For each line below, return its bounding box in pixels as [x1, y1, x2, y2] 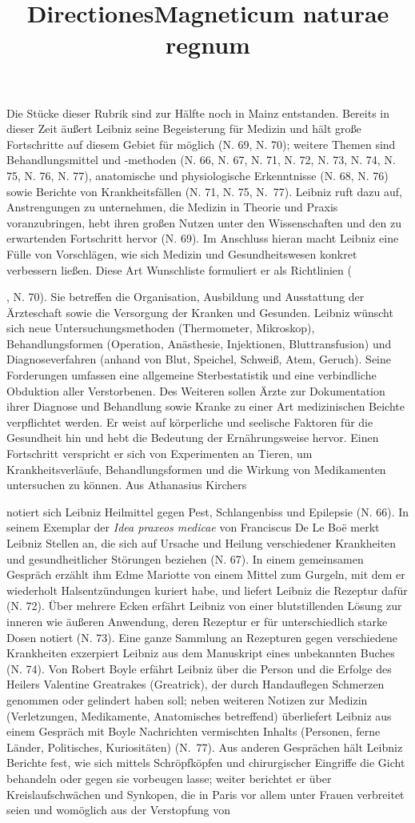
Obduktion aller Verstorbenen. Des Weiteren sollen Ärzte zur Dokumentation [6, 382, 385, 399]
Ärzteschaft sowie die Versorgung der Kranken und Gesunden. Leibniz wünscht [6, 303, 393, 320]
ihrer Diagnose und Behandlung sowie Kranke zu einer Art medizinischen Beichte [6, 398, 405, 415]
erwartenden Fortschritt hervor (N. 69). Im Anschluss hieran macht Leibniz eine [6, 230, 399, 247]
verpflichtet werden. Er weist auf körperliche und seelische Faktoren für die [6, 413, 373, 430]
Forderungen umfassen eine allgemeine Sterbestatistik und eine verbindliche [6, 367, 377, 383]
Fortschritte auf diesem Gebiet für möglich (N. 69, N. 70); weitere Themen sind [6, 135, 396, 152]
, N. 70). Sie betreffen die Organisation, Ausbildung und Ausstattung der [6, 288, 365, 305]
